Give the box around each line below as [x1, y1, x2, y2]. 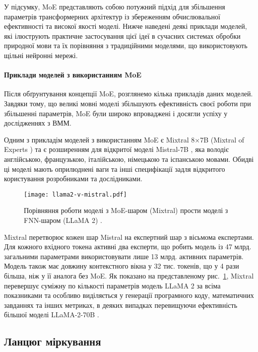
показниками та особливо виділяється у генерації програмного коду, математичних [4, 290, 254, 300]
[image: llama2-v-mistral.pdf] [24, 191, 127, 198]
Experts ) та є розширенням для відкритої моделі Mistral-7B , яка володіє [4, 144, 229, 154]
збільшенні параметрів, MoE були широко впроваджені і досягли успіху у [4, 108, 228, 118]
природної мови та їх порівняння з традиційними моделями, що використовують [4, 40, 248, 51]
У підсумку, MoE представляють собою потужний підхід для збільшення [4, 1, 225, 11]
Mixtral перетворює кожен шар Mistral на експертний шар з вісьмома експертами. [4, 231, 254, 242]
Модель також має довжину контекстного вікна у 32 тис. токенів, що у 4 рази [4, 261, 239, 271]
